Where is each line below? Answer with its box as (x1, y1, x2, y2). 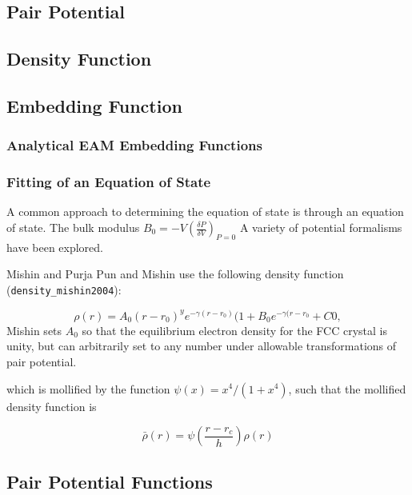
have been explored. (6, 238, 103, 255)
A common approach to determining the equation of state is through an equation (6, 203, 404, 220)
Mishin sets (6, 321, 62, 338)
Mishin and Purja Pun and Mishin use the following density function (6, 265, 344, 282)
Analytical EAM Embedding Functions (6, 135, 262, 155)
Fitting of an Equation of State (6, 172, 211, 192)
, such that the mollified (288, 380, 406, 397)
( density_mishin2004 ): (6, 281, 122, 297)
